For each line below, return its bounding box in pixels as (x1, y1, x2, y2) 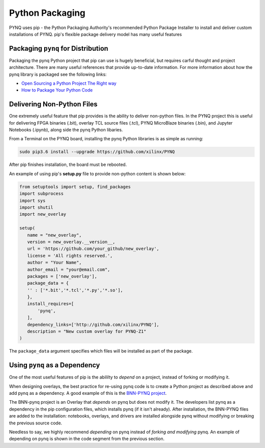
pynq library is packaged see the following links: (9, 71, 107, 77)
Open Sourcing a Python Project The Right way (21, 80, 117, 86)
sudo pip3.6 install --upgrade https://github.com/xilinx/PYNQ (19, 149, 175, 155)
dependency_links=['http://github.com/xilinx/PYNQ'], (27, 321, 159, 327)
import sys (19, 197, 46, 203)
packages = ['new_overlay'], (27, 273, 98, 279)
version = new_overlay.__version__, (27, 239, 115, 245)
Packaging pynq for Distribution (9, 44, 108, 53)
